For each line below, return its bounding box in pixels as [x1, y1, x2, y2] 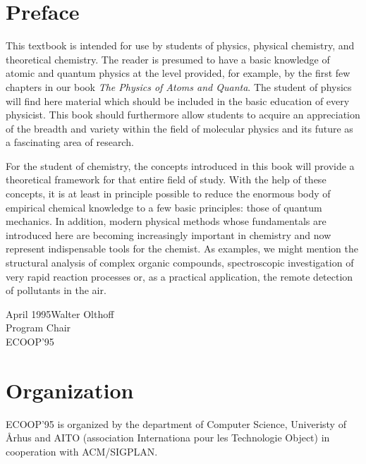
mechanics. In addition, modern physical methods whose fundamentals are [6, 214, 327, 228]
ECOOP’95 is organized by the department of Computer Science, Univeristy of [6, 416, 346, 431]
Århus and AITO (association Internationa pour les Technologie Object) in [6, 430, 330, 445]
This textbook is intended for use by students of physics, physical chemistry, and [6, 38, 355, 53]
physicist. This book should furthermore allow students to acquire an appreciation [6, 107, 360, 122]
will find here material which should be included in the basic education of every [6, 93, 350, 108]
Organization [6, 375, 134, 404]
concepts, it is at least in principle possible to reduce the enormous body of [6, 186, 331, 201]
